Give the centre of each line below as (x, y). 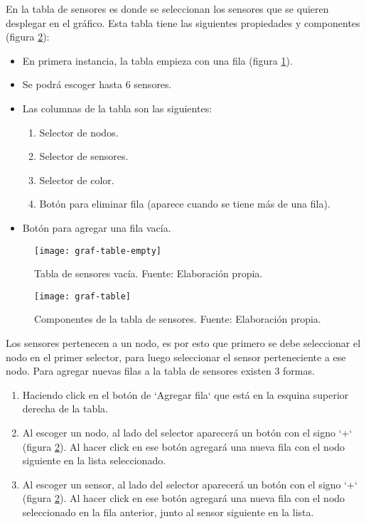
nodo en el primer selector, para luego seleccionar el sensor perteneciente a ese (176, 357)
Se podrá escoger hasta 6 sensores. (97, 84)
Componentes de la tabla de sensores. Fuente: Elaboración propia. (178, 319)
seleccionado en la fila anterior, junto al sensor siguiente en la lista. (168, 512)
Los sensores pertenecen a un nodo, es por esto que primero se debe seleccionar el (183, 343)
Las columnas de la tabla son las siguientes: (117, 108)
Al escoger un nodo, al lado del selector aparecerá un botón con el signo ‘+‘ (187, 432)
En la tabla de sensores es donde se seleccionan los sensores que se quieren (167, 9)
